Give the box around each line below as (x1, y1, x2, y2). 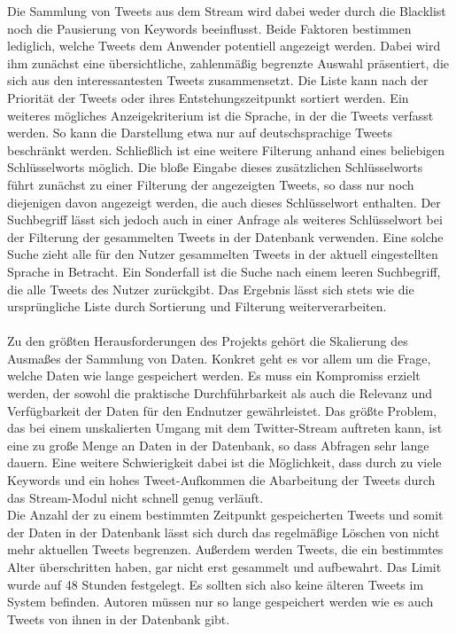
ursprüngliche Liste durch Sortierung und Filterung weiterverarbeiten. (7, 297, 387, 316)
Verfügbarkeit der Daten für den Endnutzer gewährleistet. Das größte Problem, (7, 401, 437, 419)
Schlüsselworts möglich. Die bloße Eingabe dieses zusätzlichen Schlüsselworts (7, 158, 423, 176)
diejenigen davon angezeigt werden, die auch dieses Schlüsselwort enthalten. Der (7, 192, 441, 211)
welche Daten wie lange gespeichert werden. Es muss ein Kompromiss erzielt (7, 366, 421, 385)
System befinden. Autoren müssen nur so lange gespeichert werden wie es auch (7, 592, 434, 611)
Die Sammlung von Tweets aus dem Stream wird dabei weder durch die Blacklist (7, 2, 446, 20)
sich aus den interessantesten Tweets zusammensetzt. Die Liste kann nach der (7, 71, 429, 90)
